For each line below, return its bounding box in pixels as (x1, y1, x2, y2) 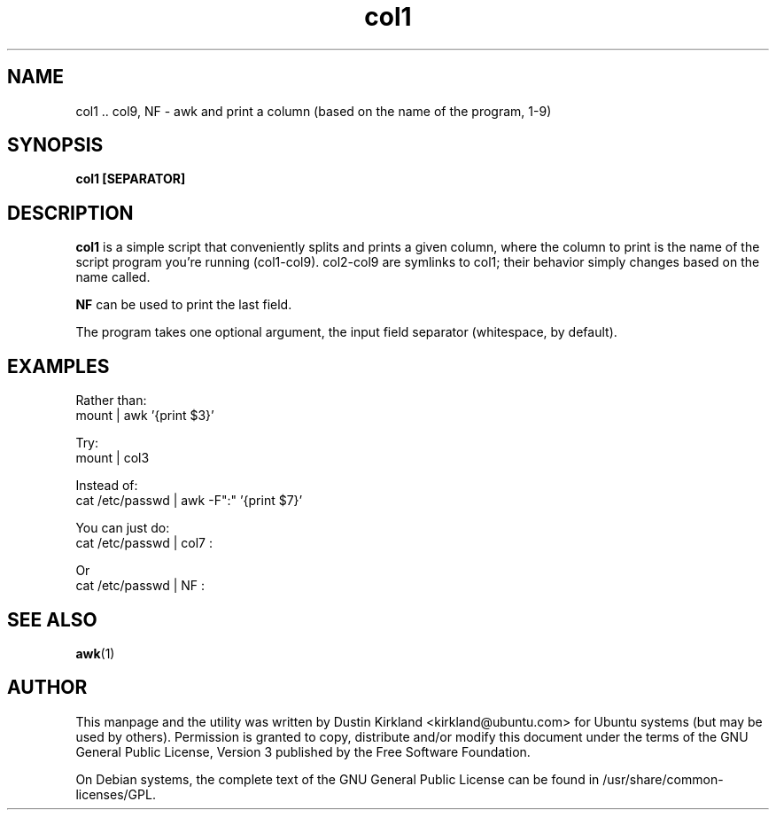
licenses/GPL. (75, 786, 156, 802)
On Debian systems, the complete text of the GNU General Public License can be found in (75, 771, 600, 787)
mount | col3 (75, 450, 150, 466)
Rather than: (75, 393, 147, 408)
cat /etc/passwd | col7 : (75, 535, 213, 551)
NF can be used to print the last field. (75, 297, 292, 313)
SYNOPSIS (7, 134, 104, 157)
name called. (75, 269, 151, 285)
